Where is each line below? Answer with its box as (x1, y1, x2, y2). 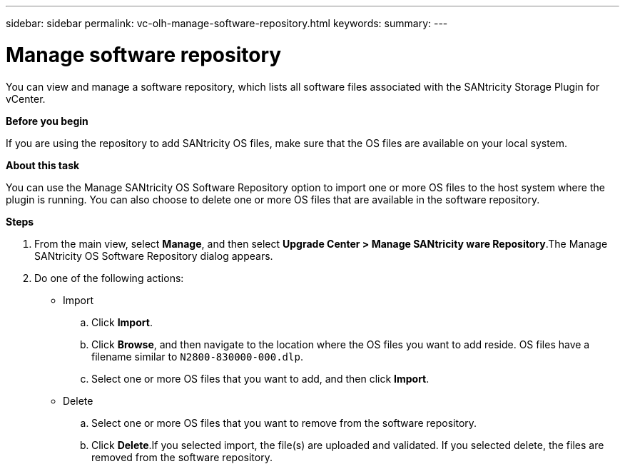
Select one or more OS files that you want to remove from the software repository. (91, 416, 477, 429)
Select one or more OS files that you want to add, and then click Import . (91, 372, 430, 385)
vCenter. (6, 92, 46, 105)
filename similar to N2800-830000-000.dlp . (91, 350, 303, 363)
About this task (6, 158, 80, 171)
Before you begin (6, 114, 88, 127)
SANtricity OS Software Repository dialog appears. (34, 249, 273, 262)
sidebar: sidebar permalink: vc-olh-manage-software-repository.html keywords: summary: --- (6, 17, 448, 29)
